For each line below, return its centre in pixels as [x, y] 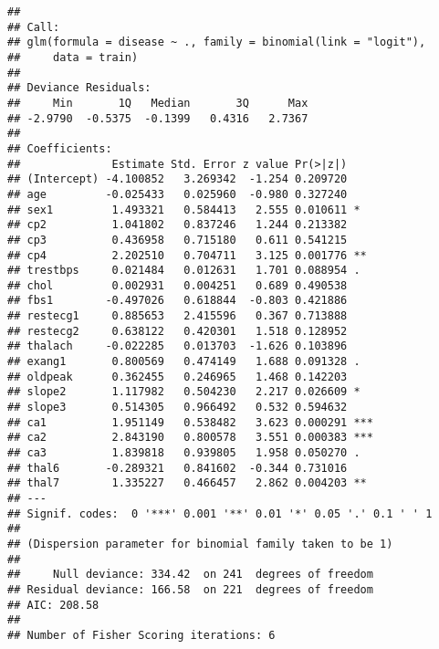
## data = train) [73, 57]
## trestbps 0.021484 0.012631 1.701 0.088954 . [184, 271]
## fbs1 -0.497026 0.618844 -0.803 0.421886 [178, 301]
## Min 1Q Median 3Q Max [158, 103]
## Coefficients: [60, 148]
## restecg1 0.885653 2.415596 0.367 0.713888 [178, 316]
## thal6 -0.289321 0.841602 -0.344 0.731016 [178, 468]
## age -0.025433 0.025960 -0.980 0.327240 [178, 194]
